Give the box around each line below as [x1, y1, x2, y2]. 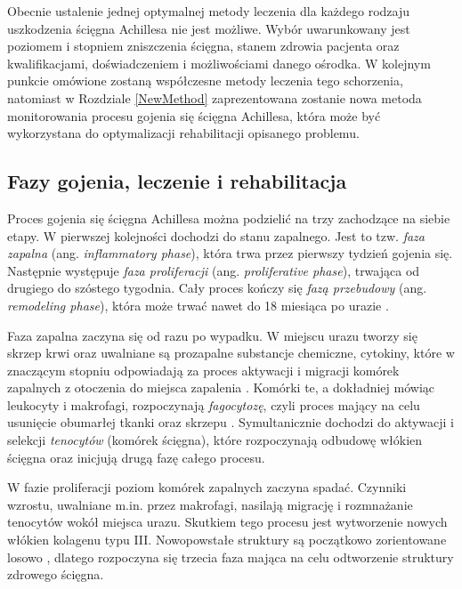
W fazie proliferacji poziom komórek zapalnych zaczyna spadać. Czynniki [7, 478, 407, 496]
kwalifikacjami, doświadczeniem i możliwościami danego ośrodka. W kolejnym [7, 53, 431, 72]
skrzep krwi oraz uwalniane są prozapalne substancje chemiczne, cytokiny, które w [7, 343, 455, 362]
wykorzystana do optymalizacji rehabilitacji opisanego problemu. [7, 124, 360, 142]
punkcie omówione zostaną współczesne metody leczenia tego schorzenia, [7, 71, 403, 90]
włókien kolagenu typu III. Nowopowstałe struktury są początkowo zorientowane [7, 530, 447, 549]
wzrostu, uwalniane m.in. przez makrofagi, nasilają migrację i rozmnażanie [7, 495, 413, 513]
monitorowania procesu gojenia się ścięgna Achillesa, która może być [7, 106, 381, 125]
